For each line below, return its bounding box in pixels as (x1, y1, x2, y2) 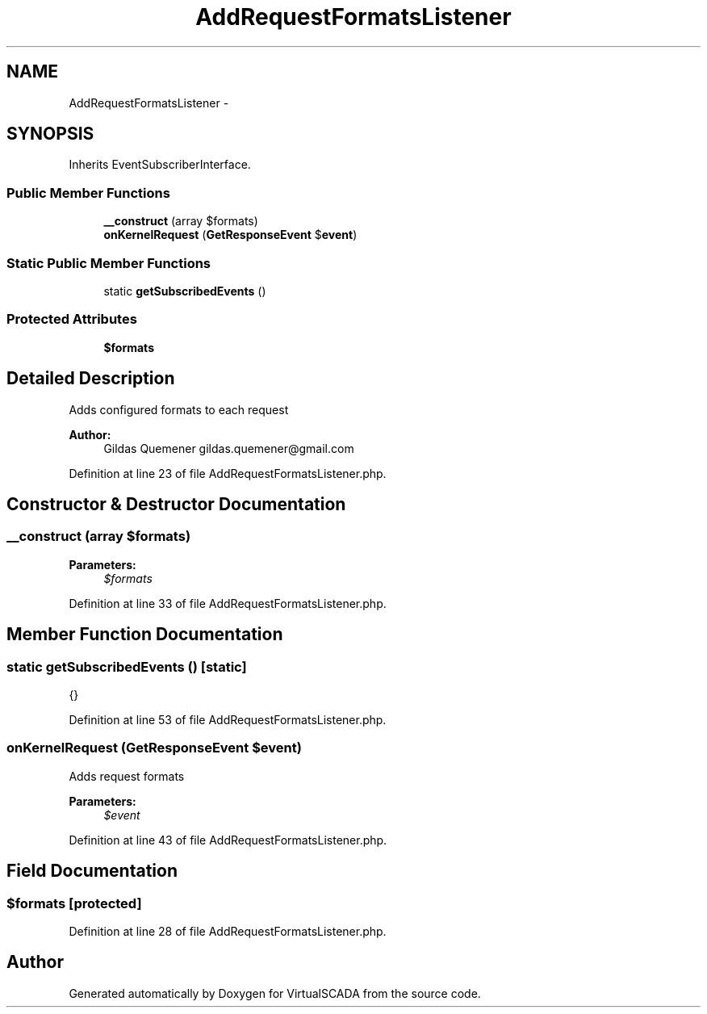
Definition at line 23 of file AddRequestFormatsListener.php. (69, 466, 387, 480)
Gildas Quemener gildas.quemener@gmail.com (103, 441, 354, 455)
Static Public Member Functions (6, 254, 211, 271)
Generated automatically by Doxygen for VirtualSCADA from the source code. (69, 986, 481, 1000)
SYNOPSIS (6, 124, 94, 145)
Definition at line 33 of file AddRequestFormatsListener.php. (69, 596, 387, 610)
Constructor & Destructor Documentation (6, 493, 346, 514)
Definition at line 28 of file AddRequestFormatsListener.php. (69, 924, 387, 938)
